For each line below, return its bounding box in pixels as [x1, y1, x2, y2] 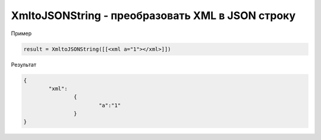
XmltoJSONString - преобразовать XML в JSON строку [11, 9, 296, 22]
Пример [11, 30, 32, 37]
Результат [11, 61, 37, 68]
